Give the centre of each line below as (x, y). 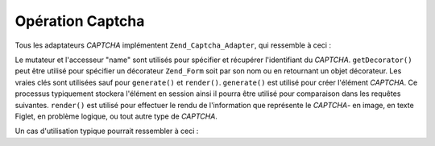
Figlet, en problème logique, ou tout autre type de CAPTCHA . (116, 116)
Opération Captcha (80, 21)
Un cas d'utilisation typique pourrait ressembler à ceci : (107, 131)
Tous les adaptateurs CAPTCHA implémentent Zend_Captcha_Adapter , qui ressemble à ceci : (173, 45)
